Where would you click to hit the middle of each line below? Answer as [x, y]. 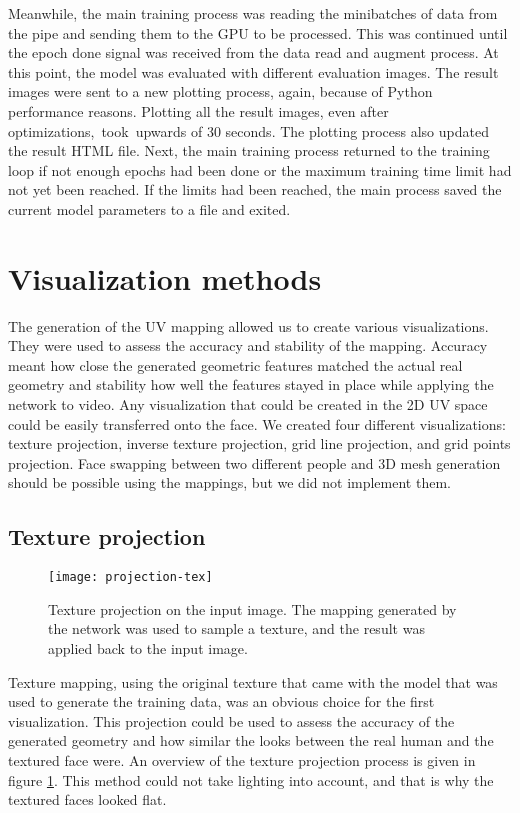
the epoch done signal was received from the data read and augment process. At [253, 52]
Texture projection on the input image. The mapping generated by [252, 608]
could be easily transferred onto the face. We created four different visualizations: [257, 423]
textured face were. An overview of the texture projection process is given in [242, 760]
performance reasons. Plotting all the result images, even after [198, 110]
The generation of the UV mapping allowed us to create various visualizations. [248, 325]
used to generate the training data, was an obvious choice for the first [221, 701]
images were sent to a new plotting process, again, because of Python [220, 91]
